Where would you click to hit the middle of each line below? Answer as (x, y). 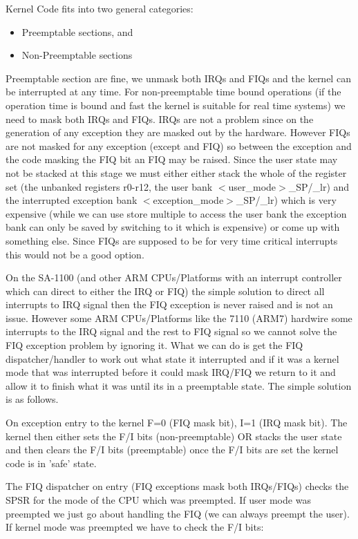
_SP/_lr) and (319, 186)
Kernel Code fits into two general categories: (100, 8)
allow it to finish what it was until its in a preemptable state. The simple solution (179, 385)
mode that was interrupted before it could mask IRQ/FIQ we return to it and (171, 372)
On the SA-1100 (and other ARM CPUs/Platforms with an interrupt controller (174, 277)
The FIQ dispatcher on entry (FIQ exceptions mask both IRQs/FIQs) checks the (177, 486)
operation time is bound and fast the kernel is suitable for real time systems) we (176, 105)
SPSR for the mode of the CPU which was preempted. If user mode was (158, 500)
